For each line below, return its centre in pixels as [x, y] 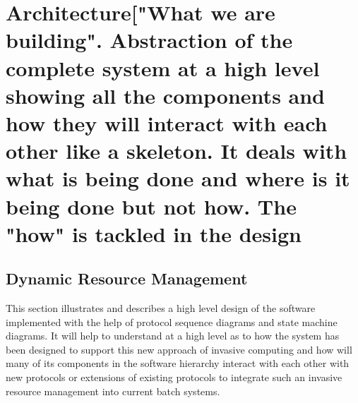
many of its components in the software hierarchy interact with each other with [178, 363]
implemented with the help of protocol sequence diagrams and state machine [172, 321]
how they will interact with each [167, 122]
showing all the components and [166, 95]
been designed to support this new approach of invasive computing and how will [179, 349]
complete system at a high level [163, 67]
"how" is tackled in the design [154, 233]
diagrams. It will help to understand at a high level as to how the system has [173, 336]
